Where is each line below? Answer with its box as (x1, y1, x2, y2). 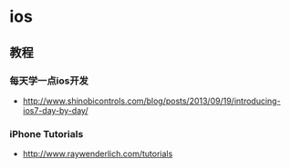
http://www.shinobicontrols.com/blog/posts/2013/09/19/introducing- (22, 95, 281, 106)
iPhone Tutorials (9, 127, 84, 140)
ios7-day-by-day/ (22, 104, 88, 115)
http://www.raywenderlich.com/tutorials (22, 148, 173, 160)
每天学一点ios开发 (9, 74, 89, 87)
